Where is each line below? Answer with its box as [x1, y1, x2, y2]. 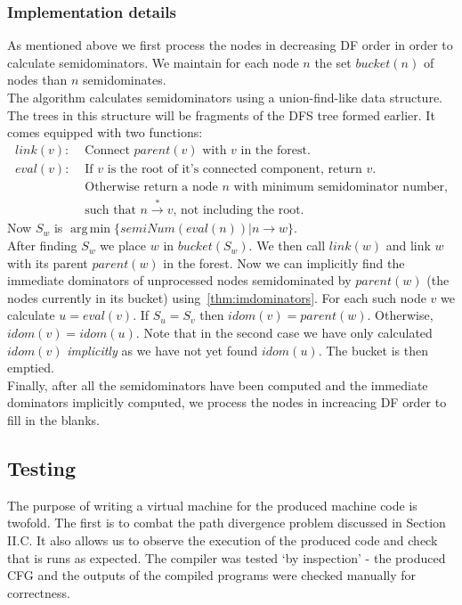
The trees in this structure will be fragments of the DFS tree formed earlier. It [7, 105, 435, 124]
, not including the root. [173, 204, 304, 217]
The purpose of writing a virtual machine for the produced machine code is [7, 495, 417, 514]
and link [385, 236, 431, 255]
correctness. [7, 583, 70, 601]
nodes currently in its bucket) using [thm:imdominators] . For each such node [7, 288, 426, 307]
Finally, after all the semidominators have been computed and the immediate [7, 375, 428, 394]
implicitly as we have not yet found [67, 340, 258, 359]
